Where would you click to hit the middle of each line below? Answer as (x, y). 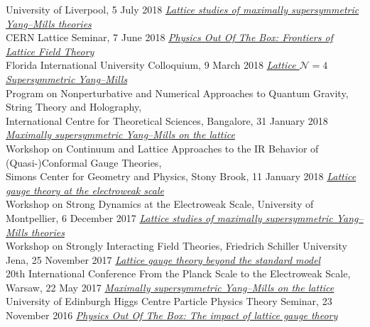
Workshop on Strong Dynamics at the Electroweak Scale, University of (160, 204)
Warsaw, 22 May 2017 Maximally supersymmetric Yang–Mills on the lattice (170, 287)
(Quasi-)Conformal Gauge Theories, (84, 162)
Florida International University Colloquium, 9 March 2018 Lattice (151, 65)
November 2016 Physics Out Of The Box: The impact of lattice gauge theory (172, 315)
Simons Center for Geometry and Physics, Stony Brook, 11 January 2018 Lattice (181, 176)
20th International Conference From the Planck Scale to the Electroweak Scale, (178, 273)
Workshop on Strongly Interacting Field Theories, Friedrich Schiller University (176, 246)
